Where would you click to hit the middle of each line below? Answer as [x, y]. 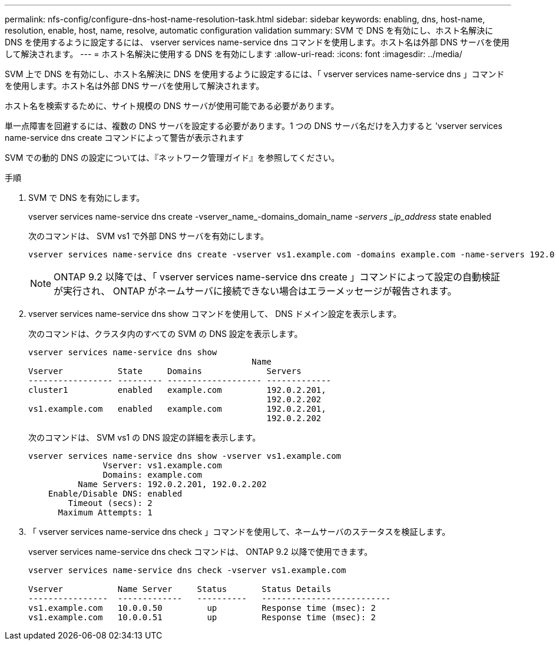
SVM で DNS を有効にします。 [87, 198]
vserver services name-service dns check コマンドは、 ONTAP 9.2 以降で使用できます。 [201, 552]
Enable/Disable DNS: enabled [115, 494]
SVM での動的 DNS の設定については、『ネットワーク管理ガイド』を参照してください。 [172, 158]
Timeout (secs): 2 [110, 503]
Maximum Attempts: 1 [105, 512]
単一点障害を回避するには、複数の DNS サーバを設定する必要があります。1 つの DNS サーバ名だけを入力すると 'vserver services [254, 126]
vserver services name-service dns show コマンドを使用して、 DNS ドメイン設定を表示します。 [215, 314]
